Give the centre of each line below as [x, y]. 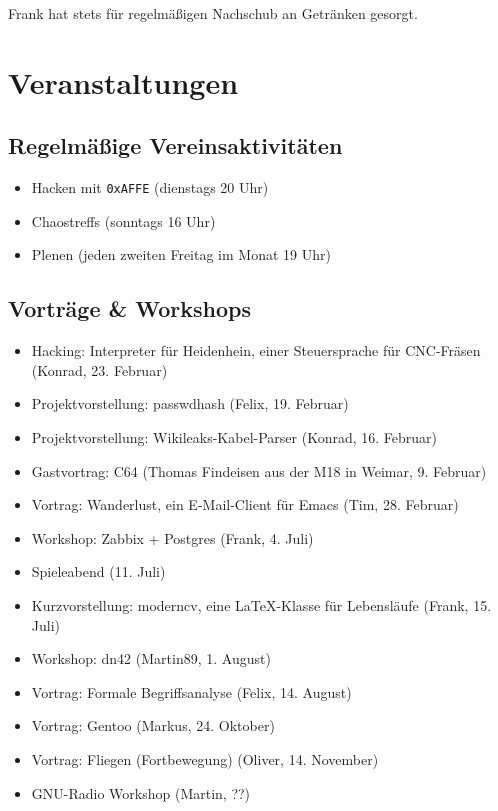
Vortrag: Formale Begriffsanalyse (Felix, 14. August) [191, 691]
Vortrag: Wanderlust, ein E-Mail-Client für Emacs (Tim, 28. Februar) [245, 504]
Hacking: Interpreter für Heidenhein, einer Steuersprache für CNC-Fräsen [256, 350]
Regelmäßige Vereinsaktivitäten [175, 145]
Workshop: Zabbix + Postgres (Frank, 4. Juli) [172, 537]
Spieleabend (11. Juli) [98, 571]
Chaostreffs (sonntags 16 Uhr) [123, 220]
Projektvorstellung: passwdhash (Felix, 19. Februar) [190, 403]
